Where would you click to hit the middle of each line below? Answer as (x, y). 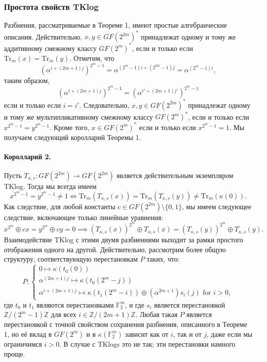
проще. (15, 353)
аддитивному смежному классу (50, 48)
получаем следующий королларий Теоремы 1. (73, 137)
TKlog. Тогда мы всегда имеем (50, 186)
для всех (64, 314)
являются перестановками (75, 304)
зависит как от (147, 334)
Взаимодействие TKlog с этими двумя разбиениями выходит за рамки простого (124, 240)
